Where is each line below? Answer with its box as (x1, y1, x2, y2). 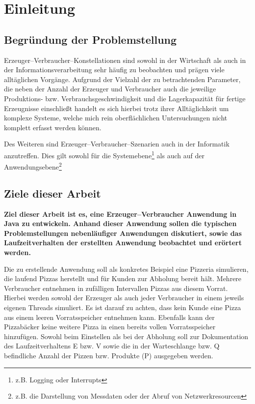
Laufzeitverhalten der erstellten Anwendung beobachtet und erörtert (4, 237, 242, 248)
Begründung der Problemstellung (4, 31, 177, 47)
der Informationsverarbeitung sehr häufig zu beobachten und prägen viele (4, 64, 225, 75)
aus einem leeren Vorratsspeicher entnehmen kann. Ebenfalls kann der (4, 312, 215, 322)
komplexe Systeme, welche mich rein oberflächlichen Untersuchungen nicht (4, 113, 228, 123)
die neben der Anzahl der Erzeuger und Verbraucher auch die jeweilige (4, 84, 216, 94)
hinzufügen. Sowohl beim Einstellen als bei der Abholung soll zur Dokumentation (4, 331, 249, 341)
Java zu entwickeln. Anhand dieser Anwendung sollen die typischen (4, 218, 237, 229)
